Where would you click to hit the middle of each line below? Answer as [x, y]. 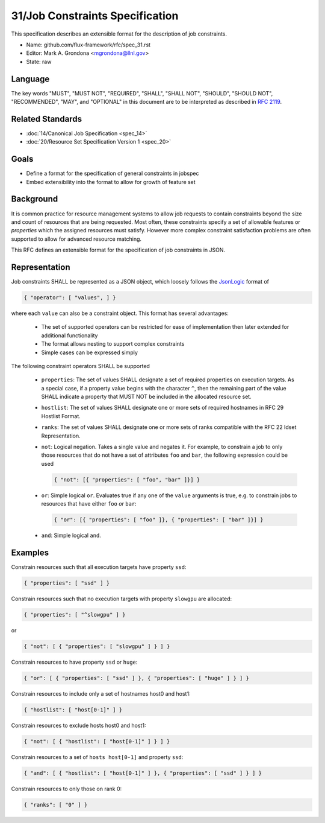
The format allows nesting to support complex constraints [113, 344]
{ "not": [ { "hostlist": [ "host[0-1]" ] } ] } [97, 741]
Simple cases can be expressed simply [90, 352]
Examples [30, 552]
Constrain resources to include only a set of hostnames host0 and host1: [101, 693]
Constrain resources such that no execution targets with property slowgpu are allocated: [122, 599]
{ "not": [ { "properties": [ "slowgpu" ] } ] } [97, 646]
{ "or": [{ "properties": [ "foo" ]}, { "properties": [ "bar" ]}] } [159, 520]
